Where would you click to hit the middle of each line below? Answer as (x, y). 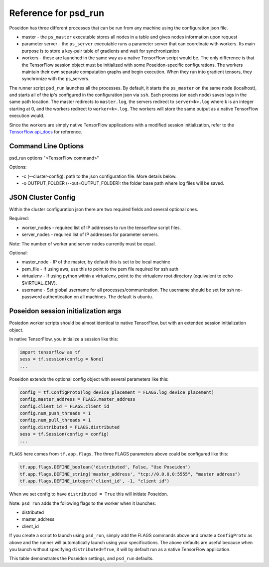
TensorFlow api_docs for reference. (46, 132)
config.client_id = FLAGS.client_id (65, 406)
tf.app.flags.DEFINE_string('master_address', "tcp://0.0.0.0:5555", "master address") (130, 474)
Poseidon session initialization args (66, 311)
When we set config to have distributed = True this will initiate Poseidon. (89, 494)
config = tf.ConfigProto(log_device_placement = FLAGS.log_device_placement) (117, 392)
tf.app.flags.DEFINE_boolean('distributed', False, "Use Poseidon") (105, 467)
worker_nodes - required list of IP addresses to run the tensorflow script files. (101, 227)
